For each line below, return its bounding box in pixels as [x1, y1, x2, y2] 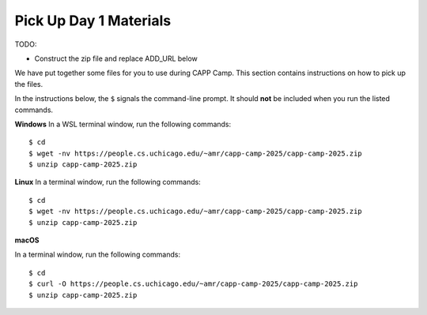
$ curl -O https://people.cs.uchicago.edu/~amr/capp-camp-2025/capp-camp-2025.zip [28, 279, 358, 288]
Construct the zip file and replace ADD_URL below [34, 54, 198, 63]
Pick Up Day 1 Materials [14, 12, 172, 29]
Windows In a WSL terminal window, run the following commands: [14, 119, 232, 129]
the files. [14, 79, 43, 88]
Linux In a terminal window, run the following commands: [14, 178, 201, 187]
